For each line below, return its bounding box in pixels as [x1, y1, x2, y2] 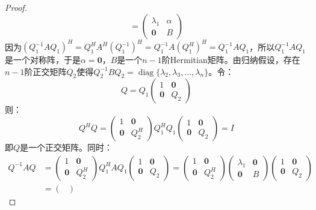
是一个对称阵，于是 [5, 53, 81, 66]
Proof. [5, 1, 27, 13]
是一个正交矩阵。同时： [20, 141, 113, 154]
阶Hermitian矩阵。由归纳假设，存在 [161, 53, 300, 66]
